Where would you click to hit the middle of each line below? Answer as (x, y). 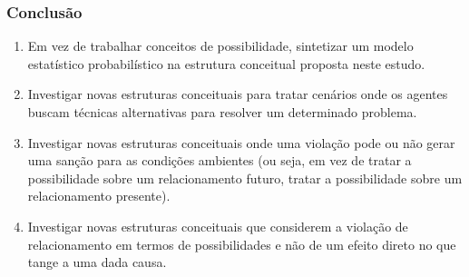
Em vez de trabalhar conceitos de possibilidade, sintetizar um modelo (220, 46)
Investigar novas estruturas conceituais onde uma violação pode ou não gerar (241, 142)
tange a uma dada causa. (97, 262)
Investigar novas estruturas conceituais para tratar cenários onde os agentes (238, 94)
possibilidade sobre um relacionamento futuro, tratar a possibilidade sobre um (245, 178)
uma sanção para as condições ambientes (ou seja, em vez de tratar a (220, 160)
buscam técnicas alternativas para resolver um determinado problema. (222, 112)
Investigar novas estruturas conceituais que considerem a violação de (218, 226)
